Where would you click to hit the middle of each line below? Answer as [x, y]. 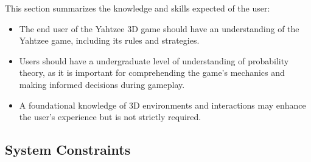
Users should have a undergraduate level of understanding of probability [154, 60]
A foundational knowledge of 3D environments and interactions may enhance [162, 105]
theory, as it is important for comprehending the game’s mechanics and [152, 73]
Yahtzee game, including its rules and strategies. [109, 40]
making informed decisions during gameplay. [102, 84]
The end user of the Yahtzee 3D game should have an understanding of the [159, 28]
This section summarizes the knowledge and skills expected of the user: [138, 8]
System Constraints [68, 150]
